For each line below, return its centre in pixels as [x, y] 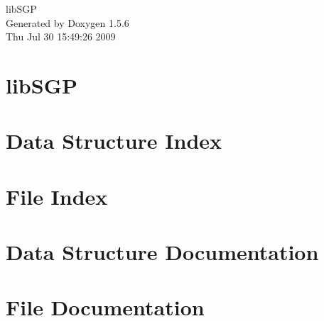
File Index [57, 196]
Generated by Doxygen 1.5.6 [67, 22]
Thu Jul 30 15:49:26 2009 [61, 36]
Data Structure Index [114, 141]
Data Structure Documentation [162, 252]
